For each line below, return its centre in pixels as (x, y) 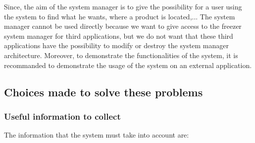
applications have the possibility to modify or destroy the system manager (117, 45)
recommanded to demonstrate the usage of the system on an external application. (128, 65)
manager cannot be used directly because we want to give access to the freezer (123, 26)
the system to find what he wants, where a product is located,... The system (120, 16)
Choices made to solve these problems (103, 92)
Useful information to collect (62, 116)
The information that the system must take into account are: (97, 135)
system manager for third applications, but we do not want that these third (119, 36)
